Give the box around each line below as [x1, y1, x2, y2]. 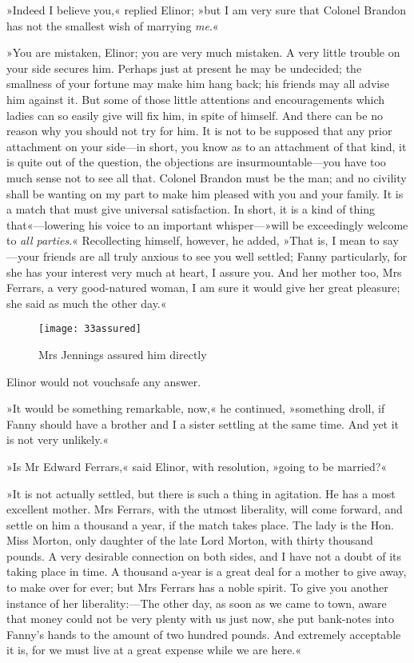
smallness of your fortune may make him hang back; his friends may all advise [6, 75, 389, 92]
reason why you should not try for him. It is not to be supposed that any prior [6, 122, 392, 139]
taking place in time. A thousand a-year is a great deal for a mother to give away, [6, 563, 407, 580]
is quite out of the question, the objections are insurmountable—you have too [6, 154, 386, 170]
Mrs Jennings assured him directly [38, 345, 207, 362]
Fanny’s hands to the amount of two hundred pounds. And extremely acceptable [6, 625, 401, 642]
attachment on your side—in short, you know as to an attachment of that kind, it [6, 138, 407, 154]
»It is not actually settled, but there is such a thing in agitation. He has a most [6, 485, 396, 501]
